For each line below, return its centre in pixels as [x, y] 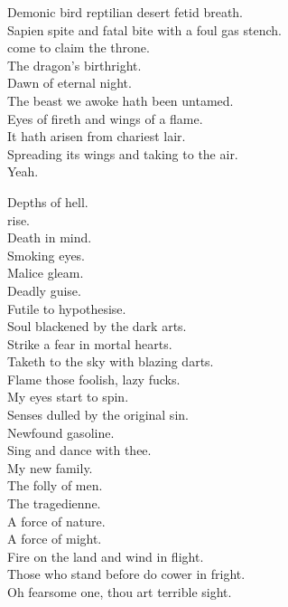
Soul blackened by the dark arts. [97, 326]
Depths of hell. [48, 201]
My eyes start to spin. [68, 397]
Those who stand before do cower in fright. [126, 574]
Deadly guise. [44, 290]
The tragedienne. [54, 503]
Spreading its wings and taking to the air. [123, 153]
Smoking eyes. [46, 255]
